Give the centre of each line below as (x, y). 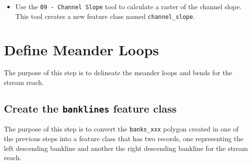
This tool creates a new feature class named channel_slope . (105, 16)
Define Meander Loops (82, 49)
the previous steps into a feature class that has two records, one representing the (124, 139)
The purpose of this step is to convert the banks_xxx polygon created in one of (121, 129)
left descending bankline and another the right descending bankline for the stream (126, 148)
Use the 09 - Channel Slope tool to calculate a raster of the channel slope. (128, 6)
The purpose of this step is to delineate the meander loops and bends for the (118, 73)
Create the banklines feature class (90, 108)
